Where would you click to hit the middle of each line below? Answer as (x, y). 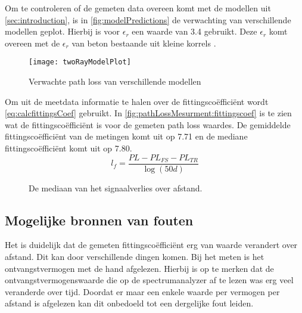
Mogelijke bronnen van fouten (99, 220)
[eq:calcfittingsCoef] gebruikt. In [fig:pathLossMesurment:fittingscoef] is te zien (148, 113)
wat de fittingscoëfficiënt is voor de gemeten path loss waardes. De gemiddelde (148, 124)
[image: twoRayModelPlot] (80, 62)
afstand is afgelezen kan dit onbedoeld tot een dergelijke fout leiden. (129, 303)
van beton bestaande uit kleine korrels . (144, 43)
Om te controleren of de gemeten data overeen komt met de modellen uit (138, 8)
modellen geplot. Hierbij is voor (63, 31)
